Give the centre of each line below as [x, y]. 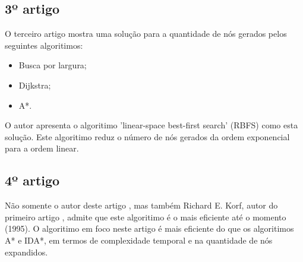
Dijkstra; [35, 85]
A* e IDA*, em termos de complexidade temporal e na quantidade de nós [139, 240]
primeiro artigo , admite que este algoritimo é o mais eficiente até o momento [146, 217]
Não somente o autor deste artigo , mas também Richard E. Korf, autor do [141, 205]
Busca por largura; [53, 65]
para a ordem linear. [42, 148]
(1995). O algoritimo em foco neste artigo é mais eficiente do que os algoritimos [149, 228]
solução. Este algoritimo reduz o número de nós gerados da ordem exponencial [147, 136]
